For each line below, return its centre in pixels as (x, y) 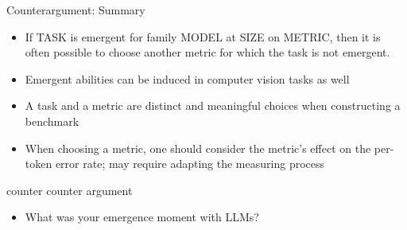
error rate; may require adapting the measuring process (190, 164)
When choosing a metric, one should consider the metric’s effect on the (198, 148)
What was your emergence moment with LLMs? (142, 217)
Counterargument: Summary (76, 10)
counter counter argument (70, 190)
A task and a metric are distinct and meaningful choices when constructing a (213, 105)
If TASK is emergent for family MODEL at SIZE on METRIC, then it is (203, 36)
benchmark (52, 121)
